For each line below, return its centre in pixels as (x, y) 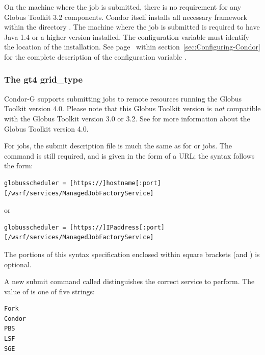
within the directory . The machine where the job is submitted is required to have (132, 27)
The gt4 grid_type (44, 79)
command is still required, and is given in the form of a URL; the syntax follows (129, 155)
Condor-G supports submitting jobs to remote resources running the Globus (123, 98)
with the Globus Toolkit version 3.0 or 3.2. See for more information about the (127, 118)
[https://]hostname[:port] (115, 183)
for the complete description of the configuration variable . (95, 56)
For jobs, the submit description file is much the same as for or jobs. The (118, 146)
